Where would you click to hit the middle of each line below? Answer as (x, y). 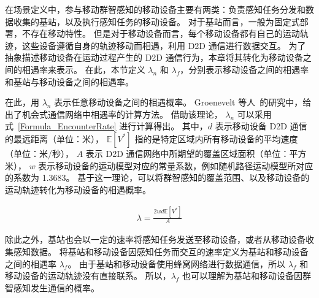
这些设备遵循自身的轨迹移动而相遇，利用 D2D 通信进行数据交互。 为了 (164, 45)
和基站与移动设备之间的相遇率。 (69, 81)
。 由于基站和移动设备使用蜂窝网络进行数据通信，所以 (177, 263)
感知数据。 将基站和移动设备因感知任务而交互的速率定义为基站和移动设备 (161, 252)
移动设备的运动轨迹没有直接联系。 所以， (88, 276)
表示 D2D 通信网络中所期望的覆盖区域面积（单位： (187, 153)
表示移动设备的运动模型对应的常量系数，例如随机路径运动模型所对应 (176, 165)
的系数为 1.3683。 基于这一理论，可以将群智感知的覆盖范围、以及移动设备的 (157, 178)
